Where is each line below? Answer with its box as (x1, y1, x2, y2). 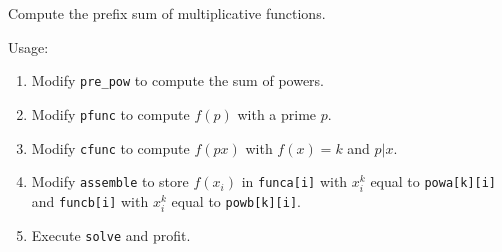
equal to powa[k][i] (370, 171, 497, 192)
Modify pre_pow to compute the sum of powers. (31, 70, 325, 91)
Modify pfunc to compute (31, 103, 190, 124)
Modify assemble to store (31, 171, 189, 192)
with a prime (237, 103, 317, 124)
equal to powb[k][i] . (171, 191, 301, 212)
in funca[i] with (241, 171, 348, 192)
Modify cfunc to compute (31, 137, 190, 158)
